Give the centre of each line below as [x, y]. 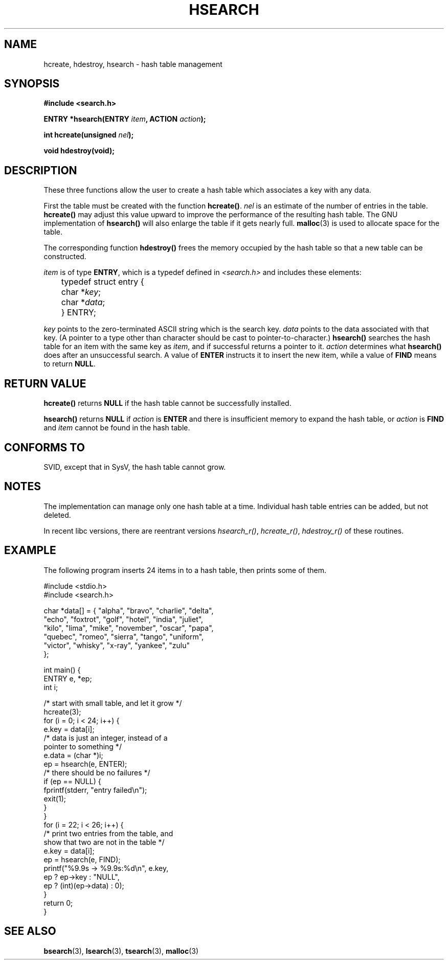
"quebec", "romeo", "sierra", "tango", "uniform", [124, 636]
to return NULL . [70, 364]
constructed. [65, 257]
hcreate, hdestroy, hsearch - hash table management [133, 64]
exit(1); [55, 798]
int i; [51, 687]
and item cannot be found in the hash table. [117, 428]
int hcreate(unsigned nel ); [89, 135]
